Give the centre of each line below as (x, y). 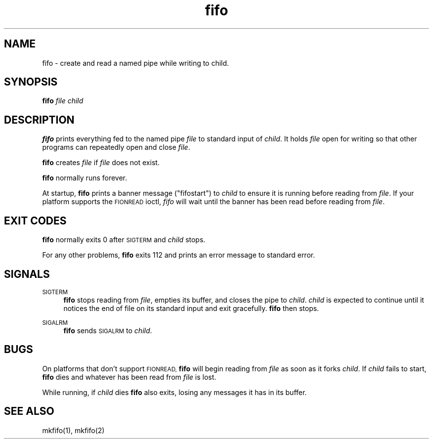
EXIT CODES (35, 221)
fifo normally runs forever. (85, 178)
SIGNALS (27, 274)
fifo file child (63, 101)
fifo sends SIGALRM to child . (108, 330)
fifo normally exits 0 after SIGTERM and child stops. (124, 240)
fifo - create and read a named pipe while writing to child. (136, 63)
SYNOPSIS (31, 82)
